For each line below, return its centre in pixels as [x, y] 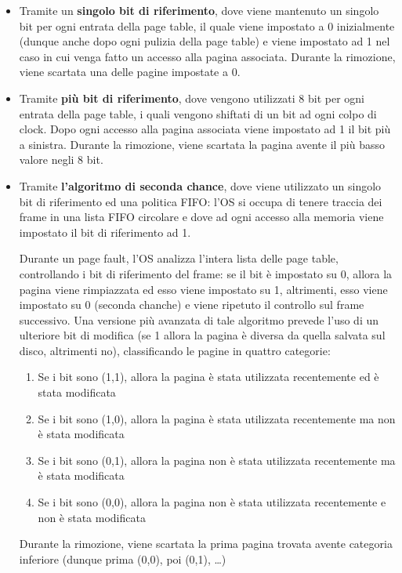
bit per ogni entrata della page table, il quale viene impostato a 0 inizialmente [207, 25]
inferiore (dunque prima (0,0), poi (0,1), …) [123, 558]
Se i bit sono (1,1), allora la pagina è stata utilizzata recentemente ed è [208, 377]
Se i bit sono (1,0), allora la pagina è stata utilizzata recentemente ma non [217, 418]
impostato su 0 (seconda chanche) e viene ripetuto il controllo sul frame [192, 305]
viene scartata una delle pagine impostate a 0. [130, 72]
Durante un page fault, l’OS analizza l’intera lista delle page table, [179, 258]
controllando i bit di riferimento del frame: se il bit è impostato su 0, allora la [206, 273]
